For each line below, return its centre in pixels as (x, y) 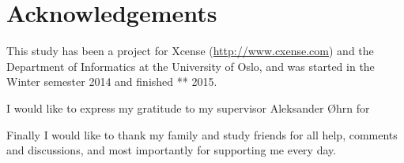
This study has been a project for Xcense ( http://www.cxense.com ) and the (190, 51)
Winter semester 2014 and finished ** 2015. (112, 81)
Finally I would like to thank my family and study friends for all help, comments (202, 134)
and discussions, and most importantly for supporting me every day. (172, 150)
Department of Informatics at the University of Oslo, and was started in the (191, 66)
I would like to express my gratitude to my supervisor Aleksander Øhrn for (188, 107)
